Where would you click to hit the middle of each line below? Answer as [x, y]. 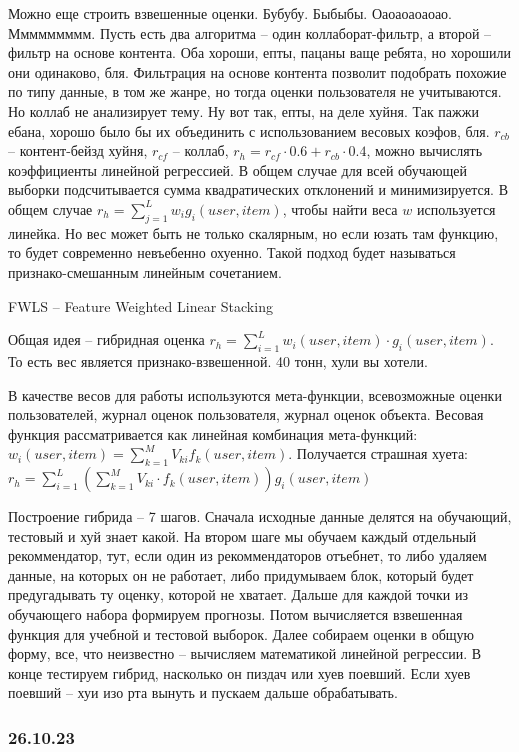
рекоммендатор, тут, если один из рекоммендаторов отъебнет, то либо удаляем [247, 555]
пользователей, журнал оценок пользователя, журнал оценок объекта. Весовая [246, 414]
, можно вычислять [424, 150]
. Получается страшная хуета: [378, 453]
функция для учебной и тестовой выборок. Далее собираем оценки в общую [241, 633]
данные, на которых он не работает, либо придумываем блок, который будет [241, 574]
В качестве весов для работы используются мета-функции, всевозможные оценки [255, 394]
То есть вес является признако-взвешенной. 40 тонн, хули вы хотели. [218, 360]
